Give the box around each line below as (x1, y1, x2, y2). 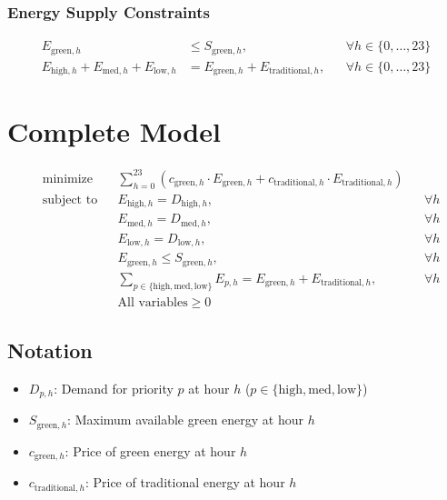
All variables (117, 295, 188, 309)
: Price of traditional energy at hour (84, 473, 285, 492)
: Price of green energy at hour (65, 441, 236, 460)
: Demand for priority (54, 378, 174, 397)
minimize (42, 172, 94, 185)
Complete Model (7, 113, 221, 150)
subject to (42, 193, 98, 206)
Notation (7, 336, 93, 365)
